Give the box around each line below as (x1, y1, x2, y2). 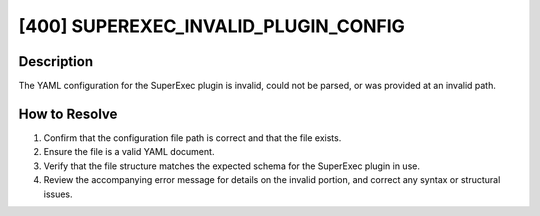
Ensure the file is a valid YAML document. (43, 146, 215, 158)
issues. (43, 188, 74, 200)
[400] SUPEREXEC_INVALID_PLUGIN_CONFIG (18, 15, 405, 37)
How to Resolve (18, 105, 118, 122)
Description (18, 53, 94, 70)
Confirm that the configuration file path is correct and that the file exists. (43, 131, 342, 144)
